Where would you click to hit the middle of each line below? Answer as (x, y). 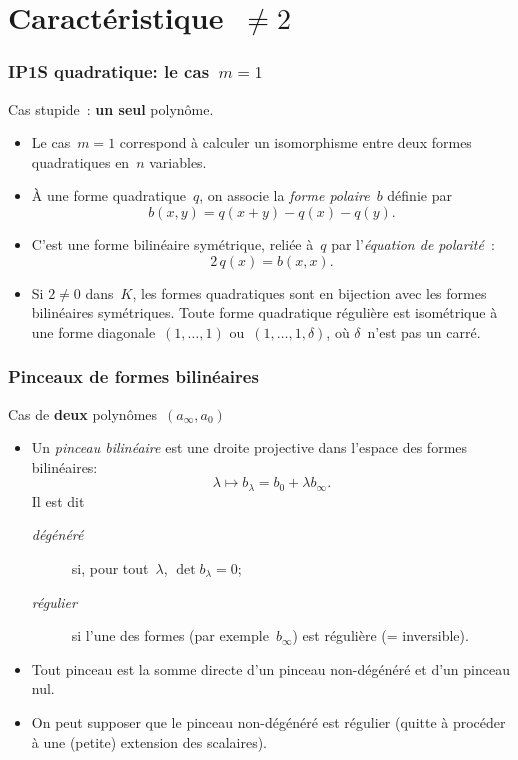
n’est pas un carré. (424, 331)
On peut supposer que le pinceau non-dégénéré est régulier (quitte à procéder (268, 721)
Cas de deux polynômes (83, 413)
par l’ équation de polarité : (413, 243)
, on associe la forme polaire (284, 195)
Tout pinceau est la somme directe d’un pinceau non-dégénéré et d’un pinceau (270, 668)
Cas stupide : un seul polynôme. (111, 108)
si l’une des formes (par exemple (170, 635)
